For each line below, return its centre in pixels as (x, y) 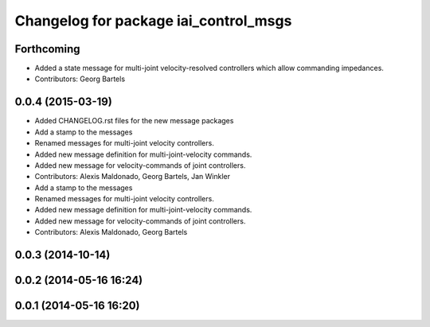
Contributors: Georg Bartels (80, 79)
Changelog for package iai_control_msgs (153, 21)
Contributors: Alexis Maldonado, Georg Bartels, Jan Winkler (133, 177)
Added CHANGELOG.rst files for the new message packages (134, 121)
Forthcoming (47, 49)
